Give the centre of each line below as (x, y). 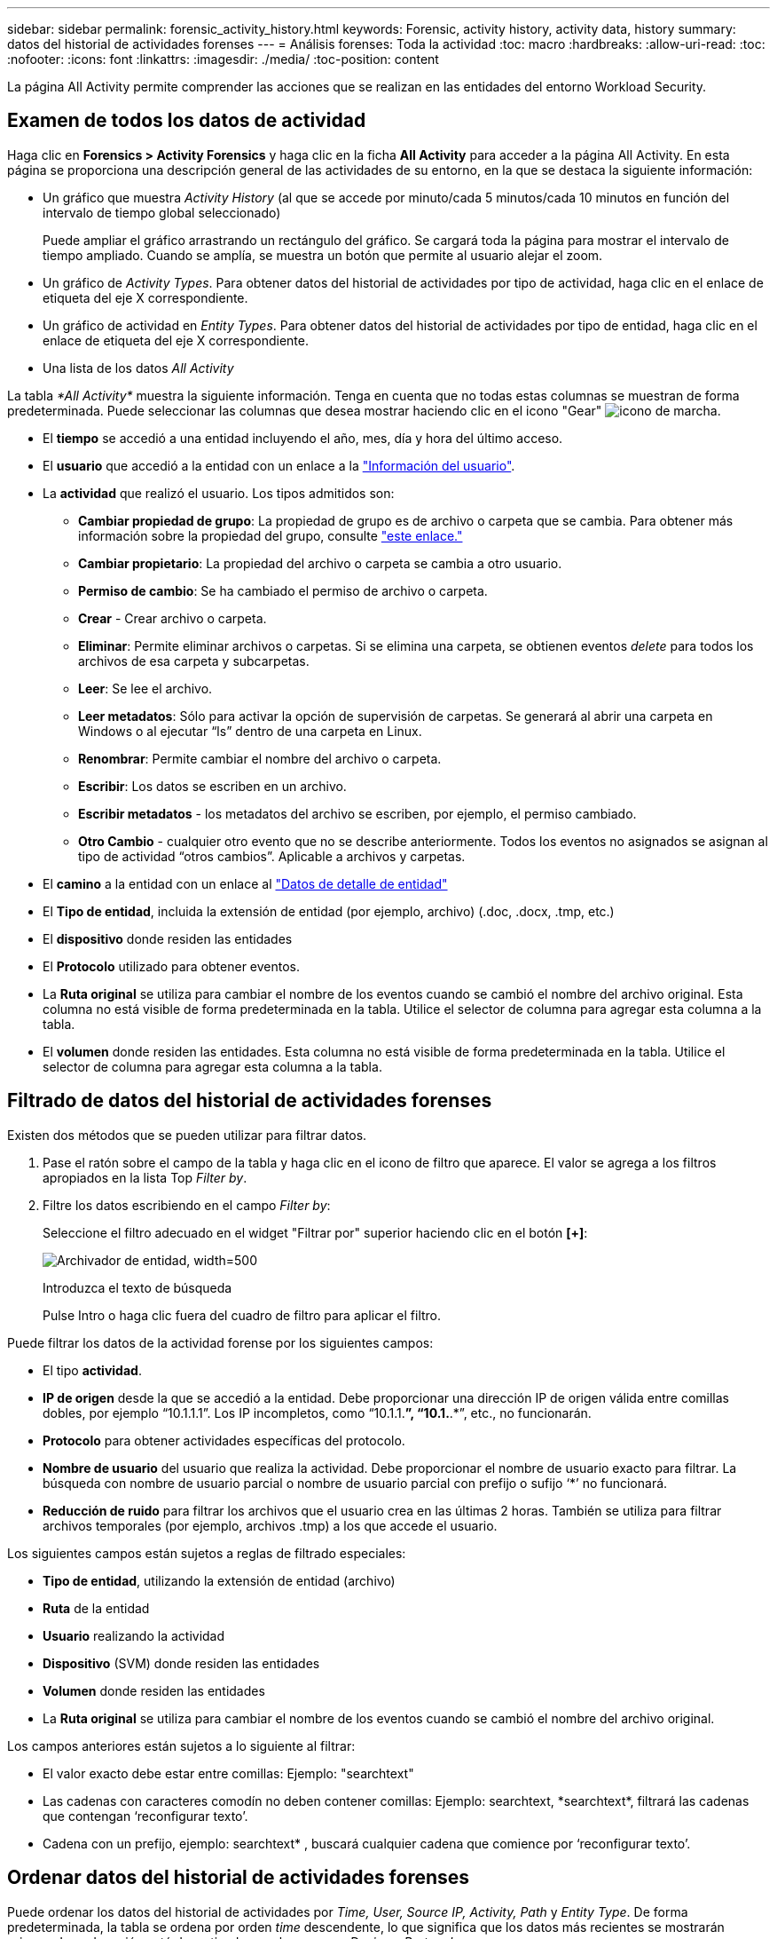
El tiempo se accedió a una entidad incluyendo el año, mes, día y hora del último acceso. (303, 438)
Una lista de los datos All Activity (138, 368)
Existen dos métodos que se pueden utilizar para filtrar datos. (187, 1135)
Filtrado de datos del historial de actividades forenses (250, 1101)
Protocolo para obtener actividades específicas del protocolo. (224, 1440)
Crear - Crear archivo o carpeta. (173, 618)
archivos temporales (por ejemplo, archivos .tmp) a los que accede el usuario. (270, 1525)
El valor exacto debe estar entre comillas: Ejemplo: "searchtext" (228, 1773)
